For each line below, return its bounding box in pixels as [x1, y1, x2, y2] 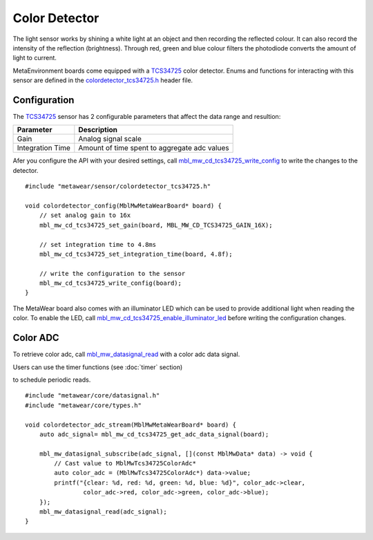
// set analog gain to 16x [39, 212, 131, 219]
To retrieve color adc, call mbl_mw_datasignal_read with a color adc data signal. [12, 350, 240, 359]
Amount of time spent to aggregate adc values [78, 143, 229, 153]
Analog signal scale [78, 134, 142, 144]
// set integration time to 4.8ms [39, 241, 157, 248]
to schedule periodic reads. [12, 375, 91, 384]
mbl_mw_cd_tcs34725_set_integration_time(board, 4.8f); [39, 250, 233, 258]
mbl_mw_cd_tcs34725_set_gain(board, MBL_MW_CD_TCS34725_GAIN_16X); [39, 221, 273, 229]
